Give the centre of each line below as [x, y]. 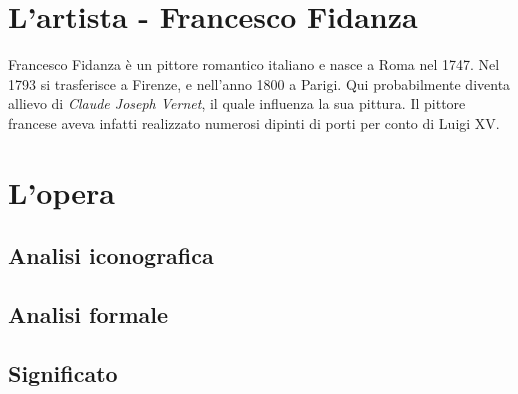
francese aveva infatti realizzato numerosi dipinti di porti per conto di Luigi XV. [254, 122]
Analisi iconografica [111, 255]
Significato [63, 372]
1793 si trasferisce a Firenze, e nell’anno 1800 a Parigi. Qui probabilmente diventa [259, 83]
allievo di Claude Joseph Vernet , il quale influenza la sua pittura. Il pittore [237, 103]
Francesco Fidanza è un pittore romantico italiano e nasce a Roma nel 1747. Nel [254, 64]
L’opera [61, 191]
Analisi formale [88, 314]
